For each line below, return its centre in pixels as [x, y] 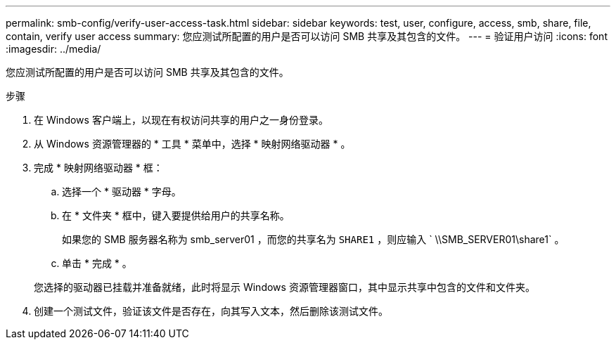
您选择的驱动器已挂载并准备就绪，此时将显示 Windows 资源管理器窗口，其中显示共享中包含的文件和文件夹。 [284, 287]
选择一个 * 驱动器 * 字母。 [122, 191]
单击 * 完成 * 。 [97, 263]
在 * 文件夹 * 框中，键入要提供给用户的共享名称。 [176, 215]
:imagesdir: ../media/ [53, 49]
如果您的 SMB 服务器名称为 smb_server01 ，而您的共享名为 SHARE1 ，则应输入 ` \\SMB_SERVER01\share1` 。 [313, 239]
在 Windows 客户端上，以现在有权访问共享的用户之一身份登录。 [181, 120]
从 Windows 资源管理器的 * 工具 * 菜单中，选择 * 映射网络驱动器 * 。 [192, 144]
